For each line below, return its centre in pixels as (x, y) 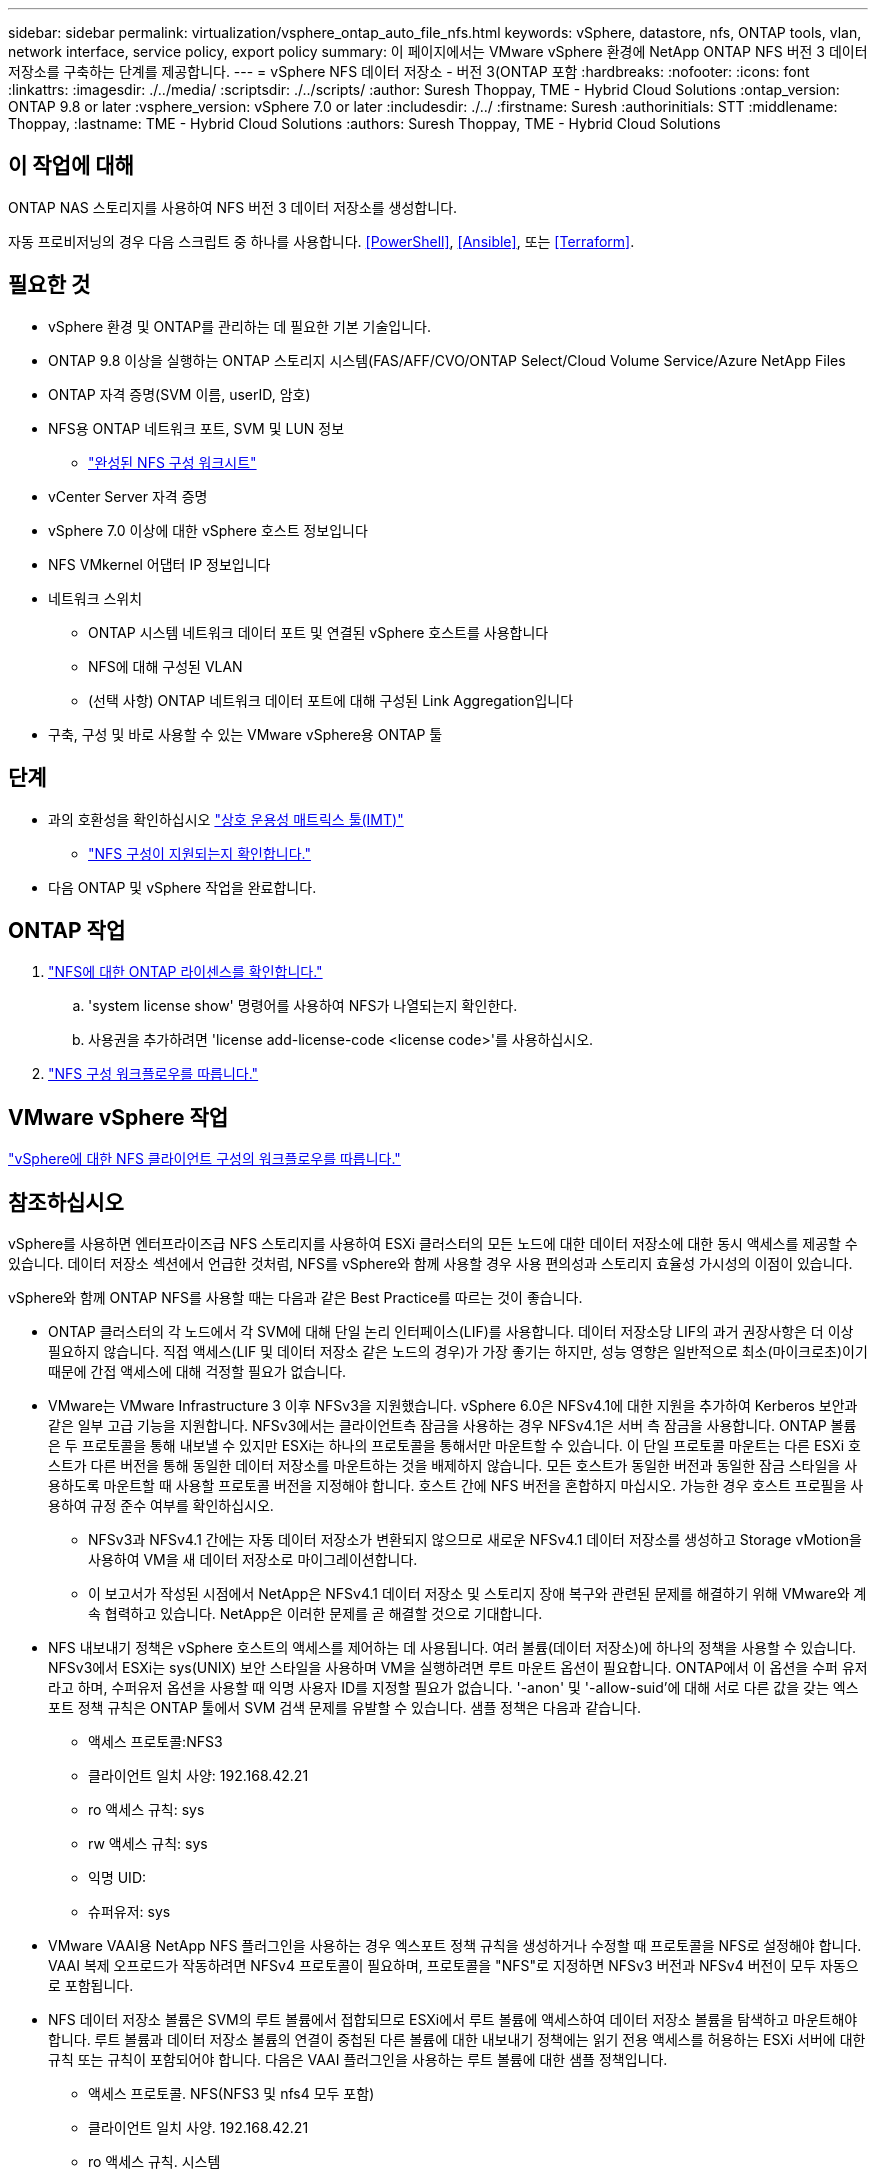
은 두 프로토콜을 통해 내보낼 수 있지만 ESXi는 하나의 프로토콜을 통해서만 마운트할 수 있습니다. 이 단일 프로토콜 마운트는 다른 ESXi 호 (454, 1446)
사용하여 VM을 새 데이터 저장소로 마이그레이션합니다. (253, 1560)
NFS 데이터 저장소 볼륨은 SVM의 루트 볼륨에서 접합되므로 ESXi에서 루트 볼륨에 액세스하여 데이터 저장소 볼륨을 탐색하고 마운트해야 (453, 2020)
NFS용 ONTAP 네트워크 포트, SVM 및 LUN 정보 (196, 428)
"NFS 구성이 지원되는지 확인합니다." (199, 853)
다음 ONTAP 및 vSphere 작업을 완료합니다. (182, 887)
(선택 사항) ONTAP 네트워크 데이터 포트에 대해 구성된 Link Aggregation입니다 (331, 700)
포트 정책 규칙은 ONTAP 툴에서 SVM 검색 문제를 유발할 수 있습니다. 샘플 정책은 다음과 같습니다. (344, 1708)
